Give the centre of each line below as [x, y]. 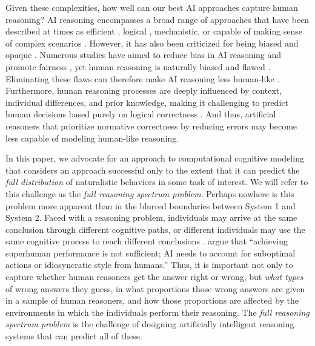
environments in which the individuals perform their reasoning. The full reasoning [157, 312]
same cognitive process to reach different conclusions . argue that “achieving [147, 241]
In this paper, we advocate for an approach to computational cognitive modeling [155, 158]
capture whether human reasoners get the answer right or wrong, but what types [154, 277]
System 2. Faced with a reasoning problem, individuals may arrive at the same [151, 217]
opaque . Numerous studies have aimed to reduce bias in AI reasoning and [144, 55]
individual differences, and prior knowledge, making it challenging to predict [147, 102]
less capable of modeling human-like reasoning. [92, 138]
